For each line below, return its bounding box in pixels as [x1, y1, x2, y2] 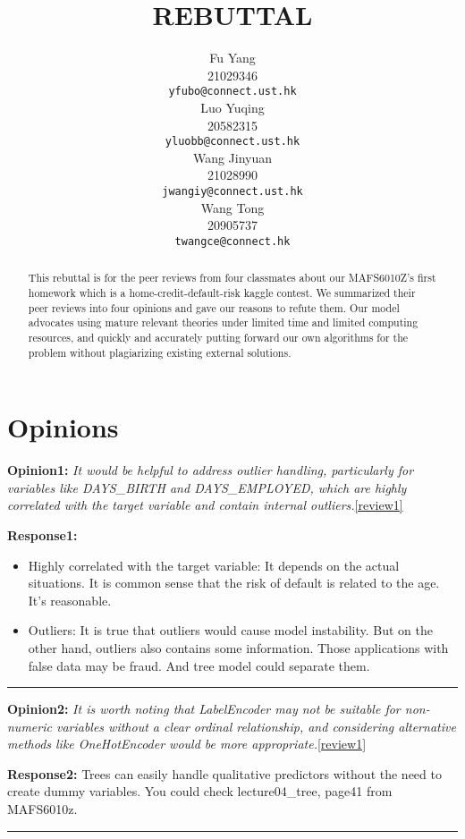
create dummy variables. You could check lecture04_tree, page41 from [7, 782, 393, 801]
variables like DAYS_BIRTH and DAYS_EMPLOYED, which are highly [7, 478, 407, 496]
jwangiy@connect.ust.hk [162, 185, 303, 198]
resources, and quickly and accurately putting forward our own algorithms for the [28, 329, 409, 344]
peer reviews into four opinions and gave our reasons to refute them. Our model [28, 300, 400, 315]
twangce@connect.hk [174, 234, 291, 248]
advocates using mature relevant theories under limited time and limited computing [28, 315, 418, 330]
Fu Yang [209, 48, 256, 67]
